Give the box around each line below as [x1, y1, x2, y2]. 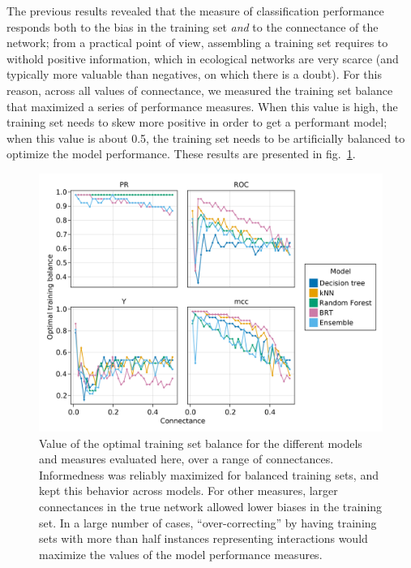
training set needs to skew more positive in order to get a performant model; [6, 114, 387, 131]
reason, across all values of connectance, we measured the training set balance [6, 81, 393, 98]
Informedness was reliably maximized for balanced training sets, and [39, 466, 379, 483]
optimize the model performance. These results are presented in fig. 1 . [6, 145, 356, 162]
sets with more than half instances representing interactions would [39, 530, 368, 547]
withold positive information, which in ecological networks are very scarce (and [6, 49, 399, 67]
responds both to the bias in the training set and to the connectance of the [6, 18, 379, 35]
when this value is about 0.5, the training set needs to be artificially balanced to [6, 129, 405, 146]
